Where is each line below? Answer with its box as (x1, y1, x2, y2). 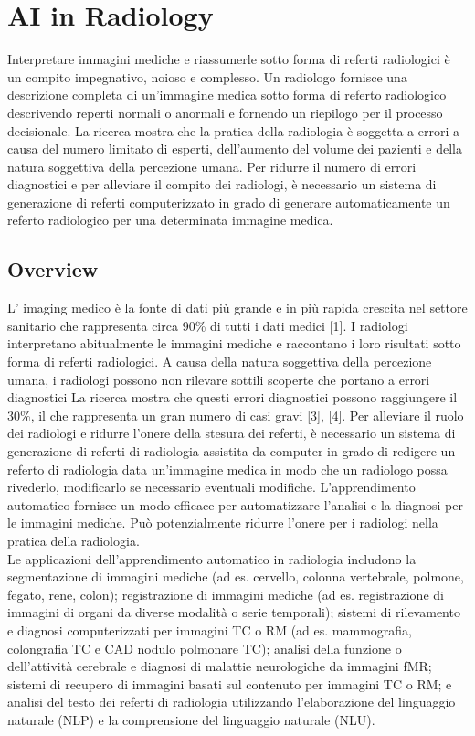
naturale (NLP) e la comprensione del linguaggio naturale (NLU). (7, 709, 375, 729)
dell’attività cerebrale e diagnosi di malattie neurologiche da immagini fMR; (7, 656, 432, 676)
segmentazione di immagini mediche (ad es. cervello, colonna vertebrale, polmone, (7, 567, 464, 586)
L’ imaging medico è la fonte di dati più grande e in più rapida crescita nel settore (7, 298, 468, 317)
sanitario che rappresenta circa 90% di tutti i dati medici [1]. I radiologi (7, 315, 408, 335)
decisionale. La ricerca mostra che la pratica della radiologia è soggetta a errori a (7, 121, 459, 140)
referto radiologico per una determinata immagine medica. (7, 210, 333, 229)
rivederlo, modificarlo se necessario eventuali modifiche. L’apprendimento (7, 477, 416, 496)
